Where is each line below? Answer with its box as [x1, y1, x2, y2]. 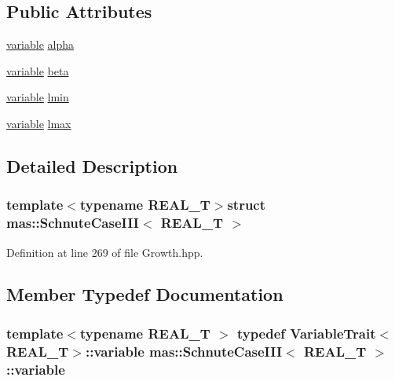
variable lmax [6, 115, 71, 131]
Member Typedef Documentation [6, 282, 283, 306]
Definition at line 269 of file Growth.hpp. [6, 244, 203, 260]
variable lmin [6, 89, 69, 105]
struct [227, 195, 266, 214]
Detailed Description [6, 153, 178, 178]
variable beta [6, 62, 69, 79]
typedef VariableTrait [236, 323, 376, 343]
